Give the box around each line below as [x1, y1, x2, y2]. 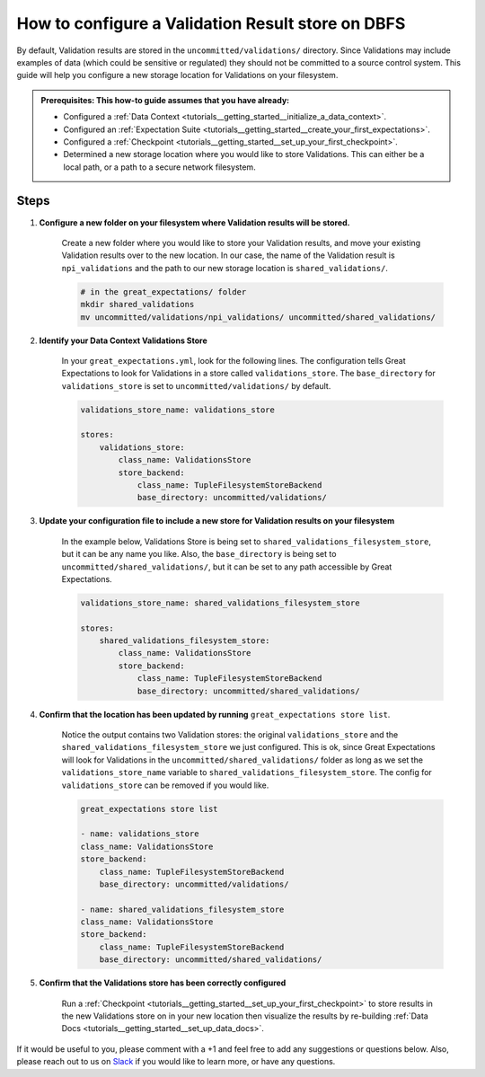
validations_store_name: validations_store [80, 404, 276, 415]
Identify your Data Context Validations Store [39, 335, 208, 346]
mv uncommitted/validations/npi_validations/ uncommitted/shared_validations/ [80, 312, 436, 322]
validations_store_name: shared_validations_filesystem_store [80, 597, 360, 608]
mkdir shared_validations [80, 299, 195, 310]
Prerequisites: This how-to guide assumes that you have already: [40, 94, 290, 105]
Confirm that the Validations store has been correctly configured [39, 977, 287, 988]
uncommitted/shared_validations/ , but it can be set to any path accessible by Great [61, 561, 392, 572]
